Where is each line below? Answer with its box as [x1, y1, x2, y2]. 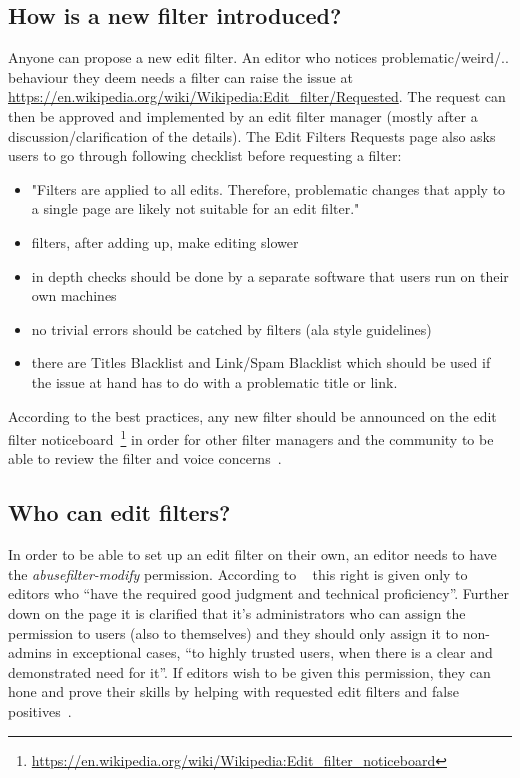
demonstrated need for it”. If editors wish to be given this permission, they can [8, 661, 491, 682]
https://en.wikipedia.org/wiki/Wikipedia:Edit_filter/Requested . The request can [8, 86, 506, 107]
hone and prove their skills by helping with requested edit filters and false [8, 681, 459, 702]
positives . [8, 700, 72, 721]
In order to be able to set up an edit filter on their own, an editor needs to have [8, 544, 497, 565]
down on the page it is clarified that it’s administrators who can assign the [8, 602, 466, 623]
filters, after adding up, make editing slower [31, 231, 299, 252]
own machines [31, 285, 117, 306]
